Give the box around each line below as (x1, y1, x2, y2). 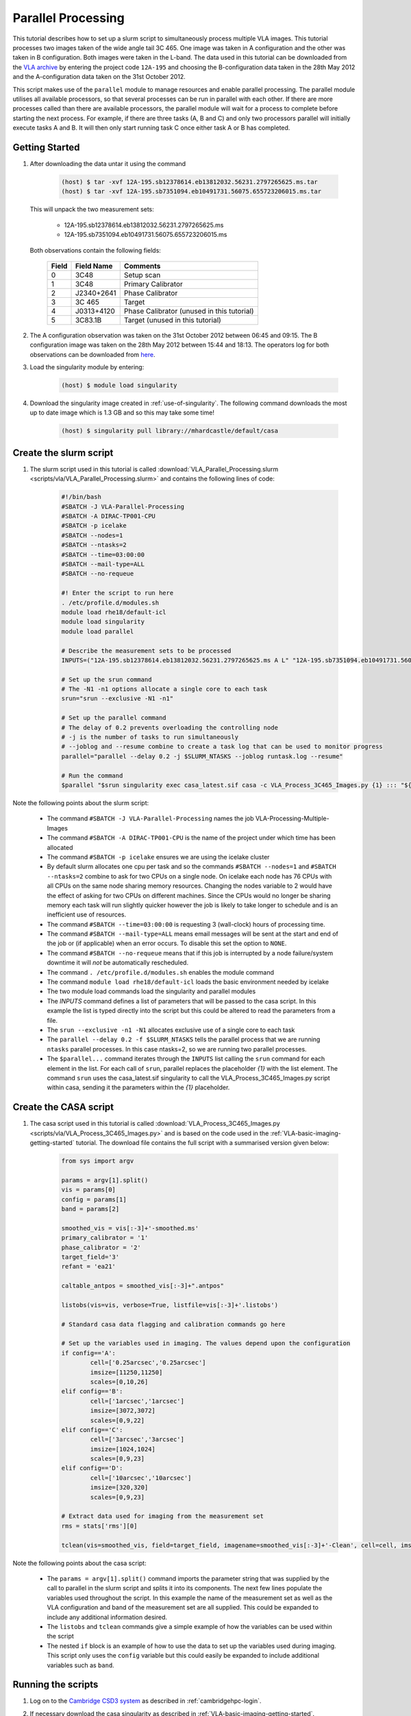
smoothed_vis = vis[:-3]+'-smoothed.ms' (61, 1224, 199, 1232)
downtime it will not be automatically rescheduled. (47, 958, 188, 967)
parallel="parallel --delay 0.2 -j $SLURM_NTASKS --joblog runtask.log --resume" (61, 752, 344, 760)
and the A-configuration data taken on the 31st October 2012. (12, 73, 186, 81)
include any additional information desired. (47, 1613, 168, 1621)
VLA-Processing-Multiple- (255, 814, 329, 823)
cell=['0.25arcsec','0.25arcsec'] (90, 1359, 206, 1367)
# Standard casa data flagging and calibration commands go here (61, 1320, 286, 1328)
